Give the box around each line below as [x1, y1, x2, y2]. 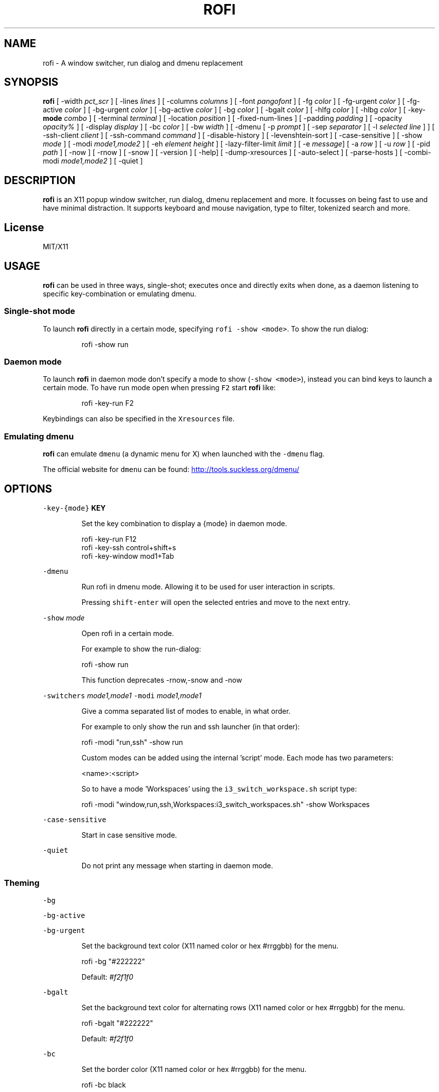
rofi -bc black [81, 1080, 126, 1089]
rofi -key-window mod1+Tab [81, 552, 174, 561]
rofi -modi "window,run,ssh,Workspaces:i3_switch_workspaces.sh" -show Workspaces [81, 800, 370, 809]
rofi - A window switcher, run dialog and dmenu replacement [43, 58, 243, 67]
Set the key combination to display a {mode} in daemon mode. [81, 519, 287, 528]
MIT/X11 [43, 242, 69, 251]
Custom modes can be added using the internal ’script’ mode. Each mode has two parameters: [81, 753, 393, 762]
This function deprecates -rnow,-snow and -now [81, 676, 242, 685]
